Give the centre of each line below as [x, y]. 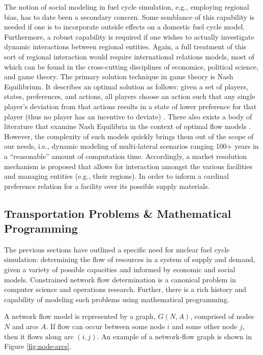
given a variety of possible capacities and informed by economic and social [120, 269]
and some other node [205, 326]
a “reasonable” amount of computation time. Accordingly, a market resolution [126, 156]
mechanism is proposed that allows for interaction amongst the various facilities [128, 166]
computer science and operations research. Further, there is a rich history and [125, 289]
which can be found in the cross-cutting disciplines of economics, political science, [131, 66]
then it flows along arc [39, 336]
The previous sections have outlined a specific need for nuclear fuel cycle [117, 249]
